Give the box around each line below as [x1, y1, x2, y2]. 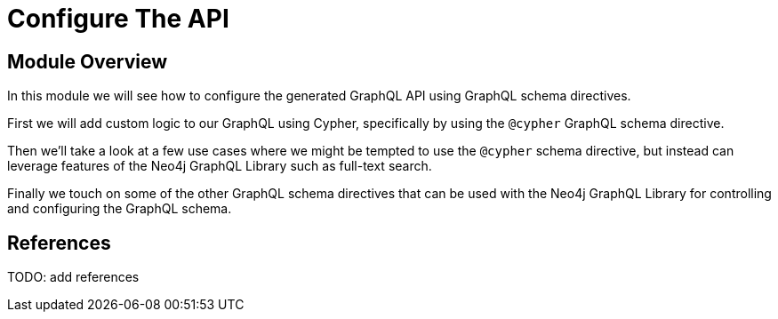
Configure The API [7, 4, 229, 34]
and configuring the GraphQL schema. [7, 201, 232, 217]
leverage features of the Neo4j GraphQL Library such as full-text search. [7, 158, 432, 174]
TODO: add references [7, 269, 140, 285]
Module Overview [7, 50, 168, 73]
